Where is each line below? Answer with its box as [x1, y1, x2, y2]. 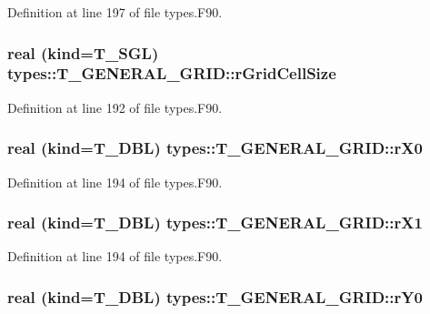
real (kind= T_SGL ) [7, 41, 159, 64]
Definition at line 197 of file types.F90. [7, 3, 223, 21]
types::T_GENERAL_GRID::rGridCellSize [7, 62, 336, 85]
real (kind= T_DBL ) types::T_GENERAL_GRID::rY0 [7, 285, 423, 308]
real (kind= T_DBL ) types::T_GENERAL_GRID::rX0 [7, 137, 423, 159]
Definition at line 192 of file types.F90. [7, 97, 223, 116]
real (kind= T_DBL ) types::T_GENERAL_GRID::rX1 [7, 211, 423, 234]
